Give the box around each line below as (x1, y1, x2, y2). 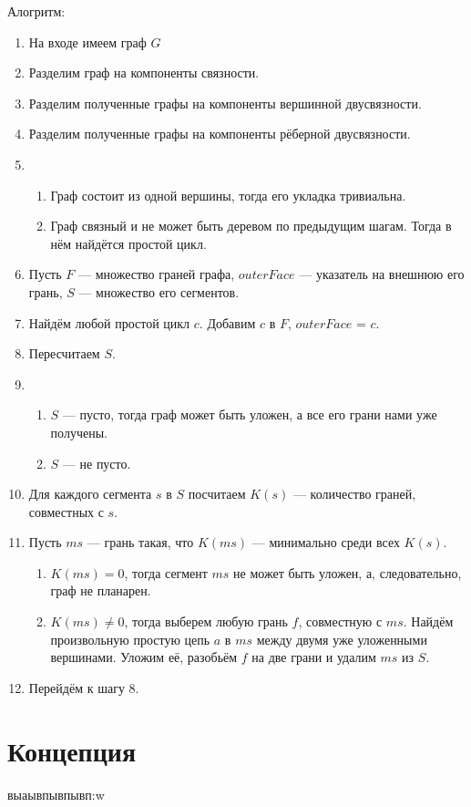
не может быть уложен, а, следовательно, (233, 563, 462, 582)
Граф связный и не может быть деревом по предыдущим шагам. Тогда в (50, 216, 452, 235)
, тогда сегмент (124, 563, 208, 582)
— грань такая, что (87, 533, 194, 552)
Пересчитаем (28, 344, 100, 363)
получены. (50, 422, 108, 441)
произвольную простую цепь (50, 629, 210, 648)
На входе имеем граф (28, 32, 147, 51)
